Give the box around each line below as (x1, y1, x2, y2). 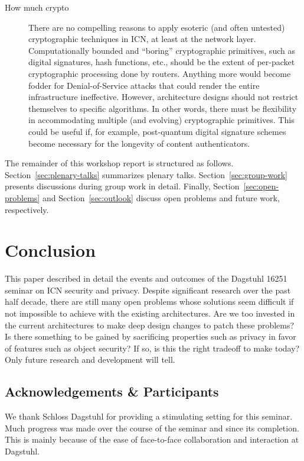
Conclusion (5, 238, 96, 262)
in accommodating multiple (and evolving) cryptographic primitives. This (28, 114, 295, 126)
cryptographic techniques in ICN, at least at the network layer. (28, 33, 256, 45)
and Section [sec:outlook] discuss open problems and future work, (42, 191, 280, 204)
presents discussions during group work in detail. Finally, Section (5, 180, 240, 192)
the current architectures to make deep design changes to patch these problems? (5, 318, 295, 331)
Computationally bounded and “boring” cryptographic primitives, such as (28, 44, 295, 56)
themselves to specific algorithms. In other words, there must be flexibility (28, 102, 297, 114)
